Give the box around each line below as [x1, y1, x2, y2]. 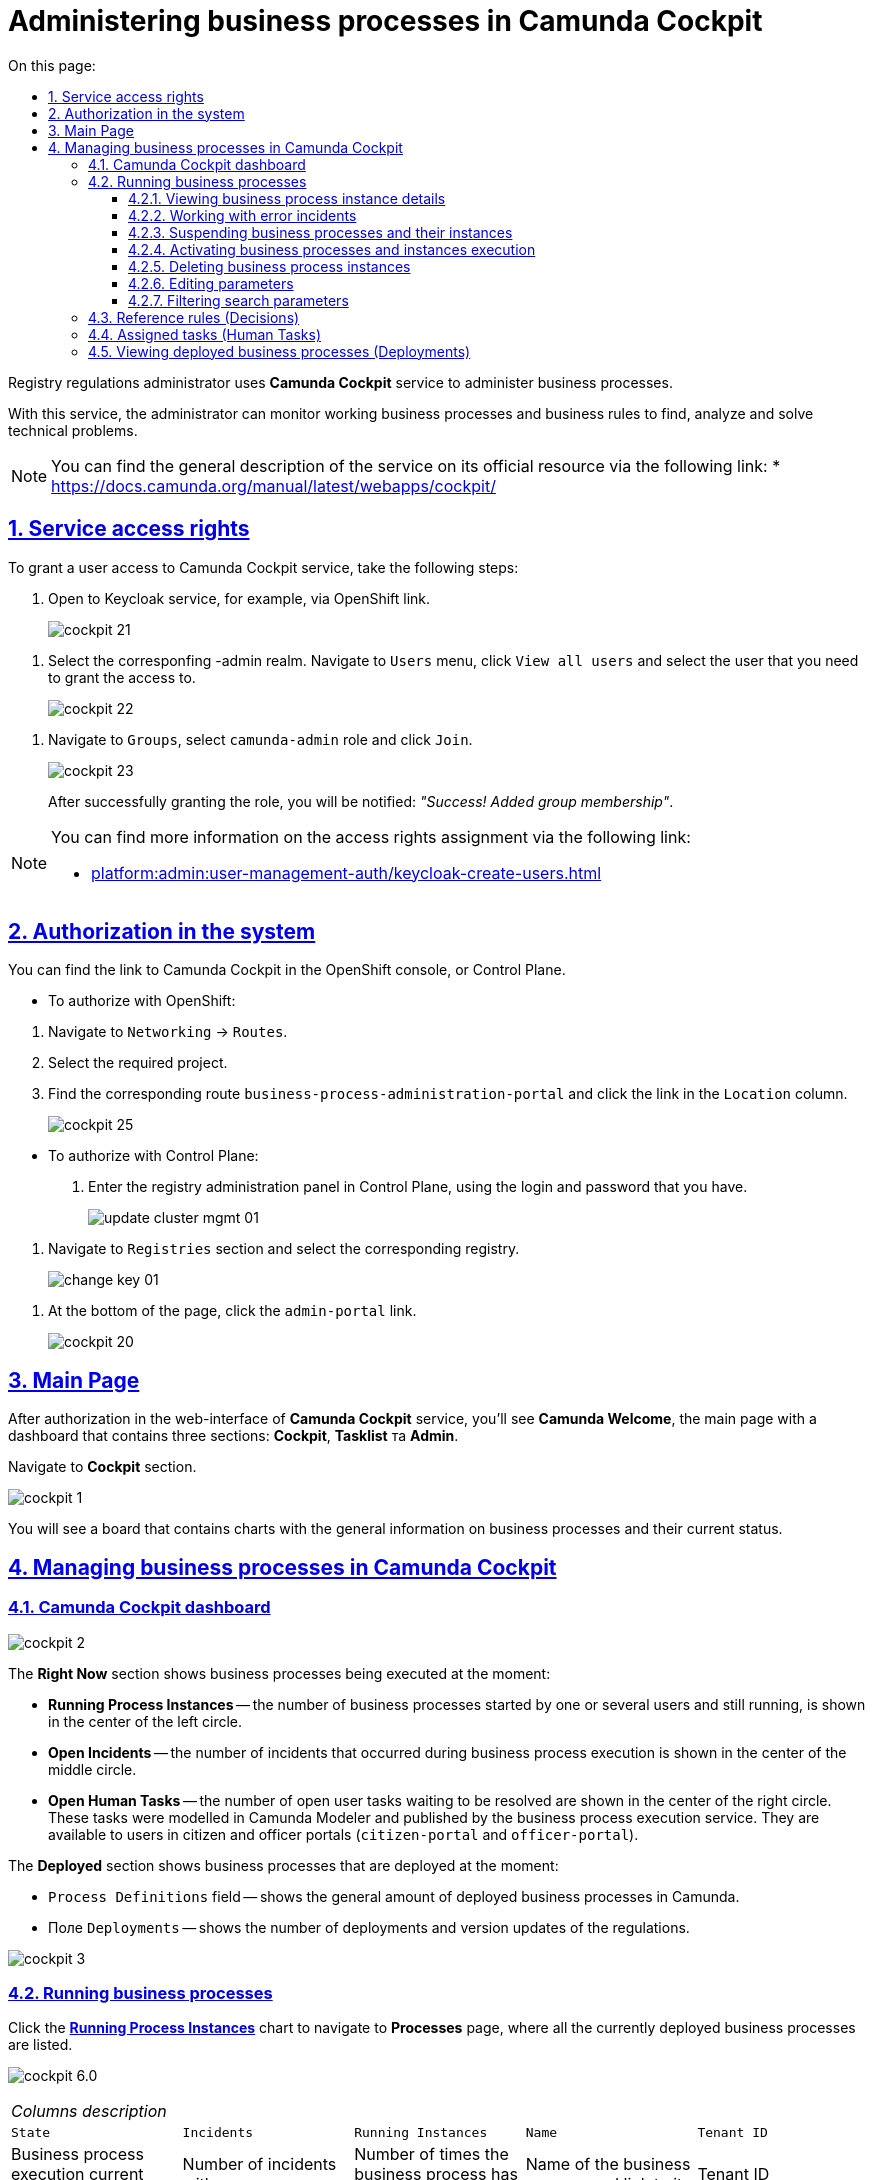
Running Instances [354, 2125, 488, 2141]
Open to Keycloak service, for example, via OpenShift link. [48, 589, 431, 607]
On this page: [8, 56, 96, 74]
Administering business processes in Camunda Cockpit [8, 4, 763, 38]
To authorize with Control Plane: [48, 1147, 259, 1165]
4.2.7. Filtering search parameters [128, 291, 349, 309]
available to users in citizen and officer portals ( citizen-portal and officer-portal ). [48, 1825, 639, 1843]
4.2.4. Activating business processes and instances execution [128, 240, 536, 258]
